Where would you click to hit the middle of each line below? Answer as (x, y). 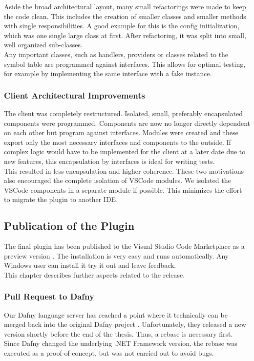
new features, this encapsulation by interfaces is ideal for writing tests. (109, 161)
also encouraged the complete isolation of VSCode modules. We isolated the (117, 180)
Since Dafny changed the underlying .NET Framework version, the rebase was (121, 343)
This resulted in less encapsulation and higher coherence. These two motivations (124, 170)
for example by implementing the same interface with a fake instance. (108, 73)
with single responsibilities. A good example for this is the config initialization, (122, 26)
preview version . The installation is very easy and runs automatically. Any (116, 255)
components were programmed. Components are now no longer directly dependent (127, 123)
